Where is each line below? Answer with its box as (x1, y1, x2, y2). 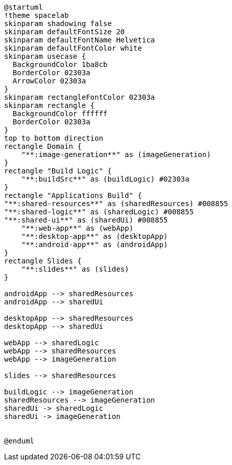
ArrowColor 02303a (12, 77, 86, 85)
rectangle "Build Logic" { (4, 167, 112, 175)
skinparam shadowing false (4, 19, 112, 28)
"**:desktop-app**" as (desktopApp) (21, 232, 168, 240)
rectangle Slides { (4, 257, 82, 265)
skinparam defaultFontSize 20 (4, 28, 125, 36)
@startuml (4, 3, 43, 11)
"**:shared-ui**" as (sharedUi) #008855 (4, 216, 168, 224)
